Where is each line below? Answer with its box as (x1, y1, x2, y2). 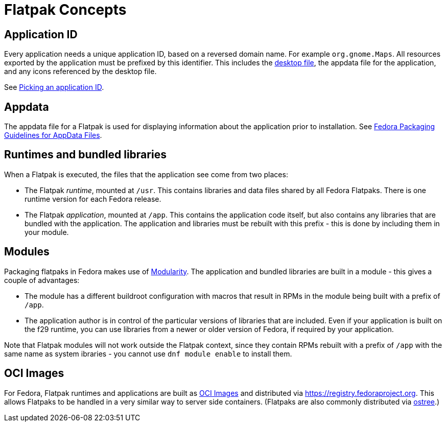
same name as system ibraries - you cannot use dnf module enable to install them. (4, 349, 292, 358)
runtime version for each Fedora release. (25, 194, 161, 203)
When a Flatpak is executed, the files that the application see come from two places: (4, 170, 288, 179)
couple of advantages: (4, 275, 80, 285)
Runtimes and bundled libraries (4, 148, 167, 161)
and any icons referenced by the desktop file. (4, 67, 157, 76)
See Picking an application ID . (4, 83, 104, 92)
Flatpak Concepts (4, 1, 127, 18)
